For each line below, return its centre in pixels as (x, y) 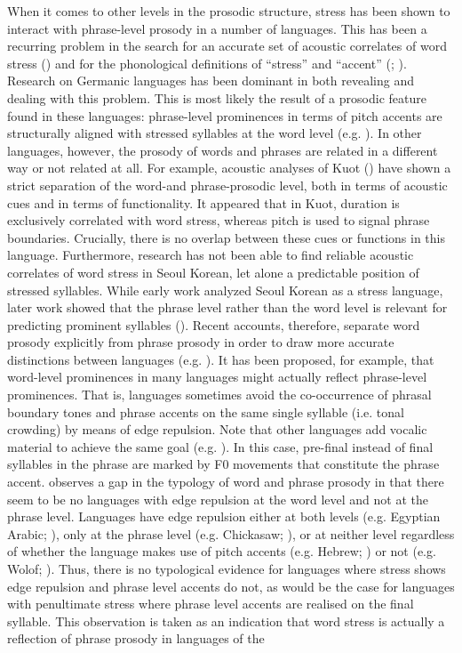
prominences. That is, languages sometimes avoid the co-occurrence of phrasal (219, 395)
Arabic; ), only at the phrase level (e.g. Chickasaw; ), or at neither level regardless (231, 533)
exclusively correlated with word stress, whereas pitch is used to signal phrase (219, 220)
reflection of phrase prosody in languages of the (136, 638)
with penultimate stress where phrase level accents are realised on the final (211, 604)
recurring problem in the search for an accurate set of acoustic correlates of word (227, 46)
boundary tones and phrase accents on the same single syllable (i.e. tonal (206, 411)
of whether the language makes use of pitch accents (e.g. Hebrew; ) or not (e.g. (222, 551)
